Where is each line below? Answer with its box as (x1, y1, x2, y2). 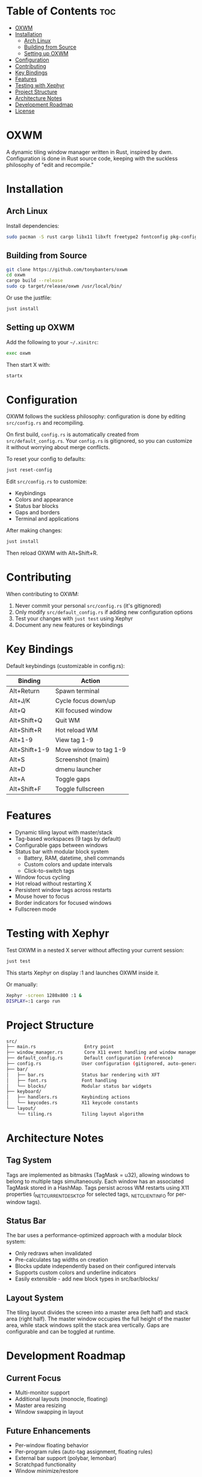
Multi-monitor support (14, 1389, 70, 1396)
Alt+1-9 (9, 736, 33, 745)
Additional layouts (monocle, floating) (14, 1396, 108, 1403)
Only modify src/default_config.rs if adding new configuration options (14, 608, 194, 616)
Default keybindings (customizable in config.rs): (6, 663, 125, 670)
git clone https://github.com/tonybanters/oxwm (6, 266, 128, 272)
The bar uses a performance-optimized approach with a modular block (6, 1232, 182, 1239)
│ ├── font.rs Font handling (6, 1077, 117, 1084)
